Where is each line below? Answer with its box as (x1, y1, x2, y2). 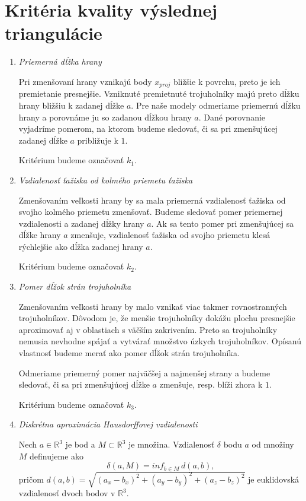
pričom (18, 473, 44, 485)
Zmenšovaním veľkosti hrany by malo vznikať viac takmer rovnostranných (18, 300, 287, 312)
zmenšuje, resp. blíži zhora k (159, 378, 263, 391)
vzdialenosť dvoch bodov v (18, 487, 115, 499)
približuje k (77, 134, 118, 146)
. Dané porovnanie (198, 110, 266, 123)
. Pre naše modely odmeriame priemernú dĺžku (131, 99, 301, 111)
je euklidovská (248, 473, 299, 485)
